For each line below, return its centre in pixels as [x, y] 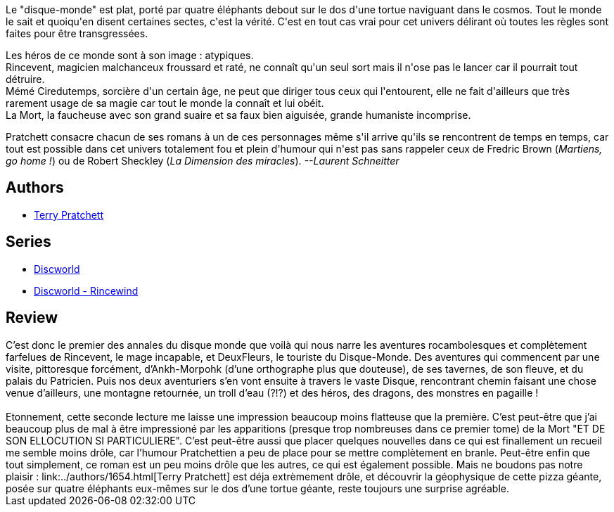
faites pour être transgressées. [77, 33]
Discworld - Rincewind [86, 290]
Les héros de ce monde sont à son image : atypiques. [130, 55]
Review [32, 318]
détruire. [25, 79]
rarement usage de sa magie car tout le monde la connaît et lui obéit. [165, 103]
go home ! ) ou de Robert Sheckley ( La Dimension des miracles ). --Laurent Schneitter [203, 161]
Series [28, 242]
